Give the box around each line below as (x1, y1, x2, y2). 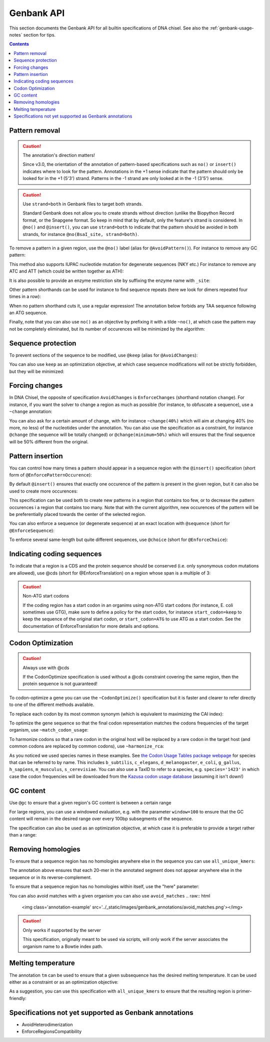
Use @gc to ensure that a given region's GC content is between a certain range (9, 799, 171, 805)
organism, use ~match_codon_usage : (9, 727, 88, 733)
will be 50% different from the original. (9, 438, 89, 444)
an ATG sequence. (9, 310, 47, 316)
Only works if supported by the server (22, 927, 101, 933)
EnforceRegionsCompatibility (21, 1028, 82, 1034)
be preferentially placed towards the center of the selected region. (9, 511, 146, 517)
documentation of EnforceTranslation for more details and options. (22, 623, 159, 629)
